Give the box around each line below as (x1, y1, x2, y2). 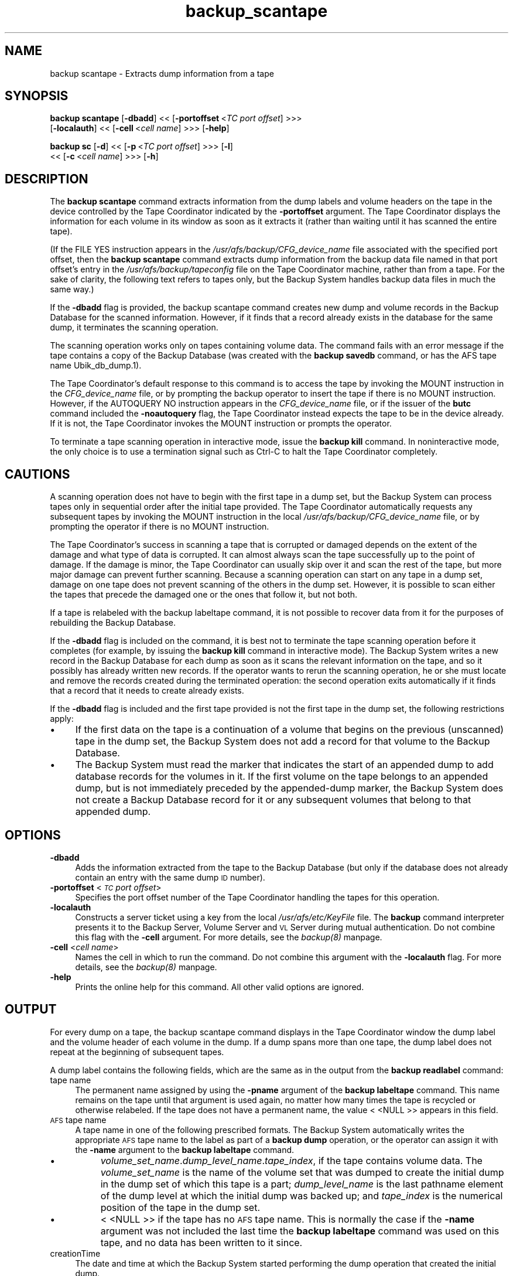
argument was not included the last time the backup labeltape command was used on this (100, 1224, 500, 1237)
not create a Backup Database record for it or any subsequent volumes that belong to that (75, 794, 471, 806)
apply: (50, 714, 74, 724)
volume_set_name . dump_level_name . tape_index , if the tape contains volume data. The (100, 1154, 483, 1166)
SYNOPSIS (5, 88, 69, 104)
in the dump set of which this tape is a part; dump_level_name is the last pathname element (100, 1178, 504, 1190)
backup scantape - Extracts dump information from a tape (50, 68, 274, 79)
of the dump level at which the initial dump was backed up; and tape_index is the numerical (100, 1189, 503, 1202)
